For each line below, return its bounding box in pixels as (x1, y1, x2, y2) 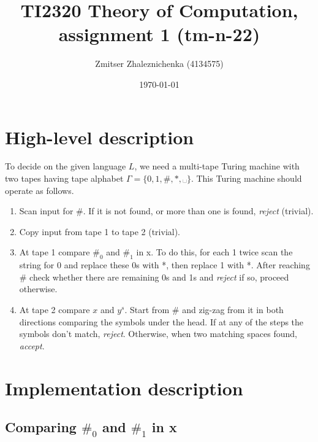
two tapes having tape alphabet (5, 172, 124, 185)
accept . (19, 339, 45, 352)
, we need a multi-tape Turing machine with (134, 160, 300, 173)
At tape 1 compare (19, 246, 90, 258)
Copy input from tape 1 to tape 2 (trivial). (19, 225, 181, 238)
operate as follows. (5, 184, 74, 196)
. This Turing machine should (191, 172, 302, 185)
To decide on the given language (5, 160, 126, 173)
